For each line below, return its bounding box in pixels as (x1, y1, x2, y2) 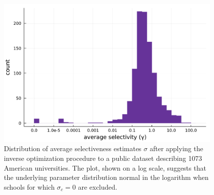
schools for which (4, 181, 55, 192)
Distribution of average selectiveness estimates (4, 143, 142, 154)
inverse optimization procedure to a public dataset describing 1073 (4, 153, 202, 163)
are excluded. (78, 181, 117, 192)
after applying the (149, 143, 203, 154)
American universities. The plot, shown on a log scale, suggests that (4, 162, 206, 173)
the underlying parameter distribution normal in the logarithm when (4, 172, 209, 182)
